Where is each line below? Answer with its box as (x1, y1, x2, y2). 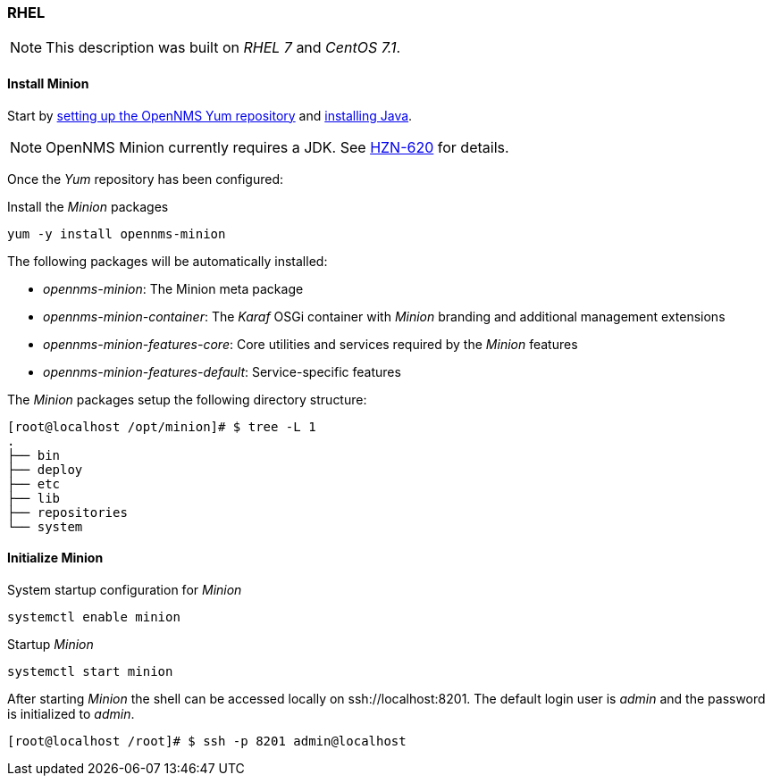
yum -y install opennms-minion (7, 226, 226, 241)
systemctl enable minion (7, 609, 180, 624)
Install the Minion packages (7, 198, 169, 214)
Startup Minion (7, 636, 94, 652)
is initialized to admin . (7, 705, 135, 721)
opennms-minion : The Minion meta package (43, 280, 304, 296)
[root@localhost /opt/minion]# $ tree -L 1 (7, 419, 316, 434)
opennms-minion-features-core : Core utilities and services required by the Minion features (43, 336, 578, 352)
